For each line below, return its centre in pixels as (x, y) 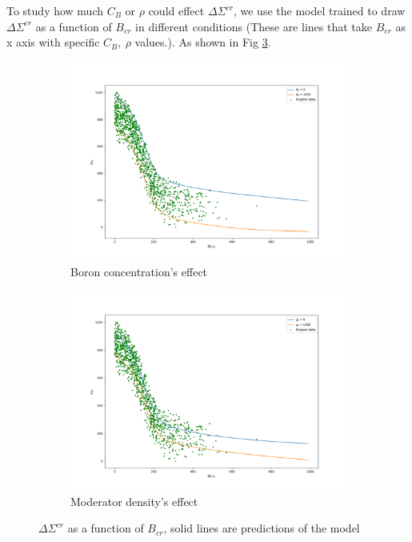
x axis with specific (53, 42)
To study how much (55, 10)
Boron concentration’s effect (139, 271)
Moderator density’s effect (134, 501)
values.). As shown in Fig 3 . (203, 42)
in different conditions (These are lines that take (254, 26)
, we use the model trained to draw (319, 10)
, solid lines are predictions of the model (262, 528)
